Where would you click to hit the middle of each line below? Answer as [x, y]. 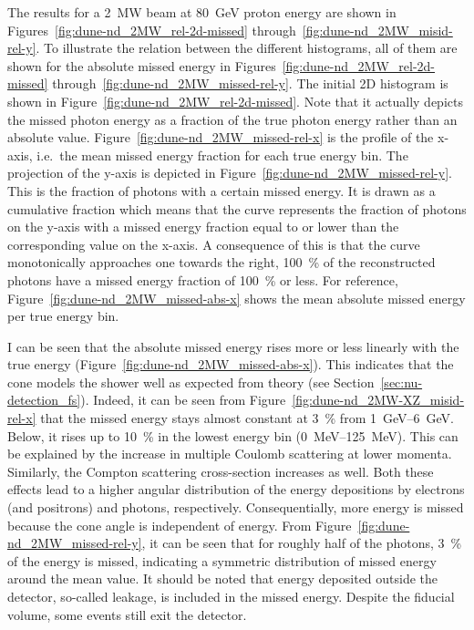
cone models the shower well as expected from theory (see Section [191, 382]
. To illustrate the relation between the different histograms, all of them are [247, 48]
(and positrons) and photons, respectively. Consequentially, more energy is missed [236, 507]
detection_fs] [44, 400]
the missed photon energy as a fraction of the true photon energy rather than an [232, 119]
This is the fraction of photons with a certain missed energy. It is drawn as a [222, 190]
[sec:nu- [402, 382]
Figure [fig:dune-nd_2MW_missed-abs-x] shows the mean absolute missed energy [237, 298]
